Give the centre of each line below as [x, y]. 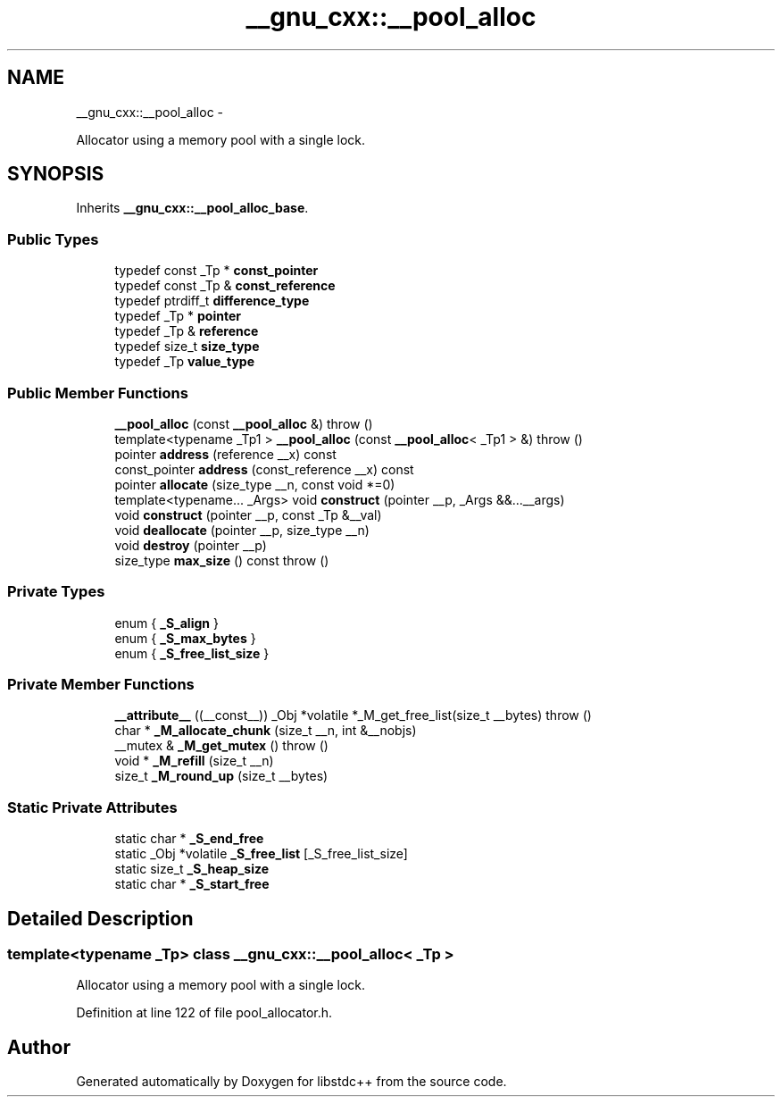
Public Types [53, 239]
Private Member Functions [101, 685]
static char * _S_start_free [192, 884]
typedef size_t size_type [187, 347]
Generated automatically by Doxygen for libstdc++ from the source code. [291, 1082]
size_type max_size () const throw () [222, 560]
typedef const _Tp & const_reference [225, 286]
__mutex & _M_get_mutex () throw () [221, 746]
